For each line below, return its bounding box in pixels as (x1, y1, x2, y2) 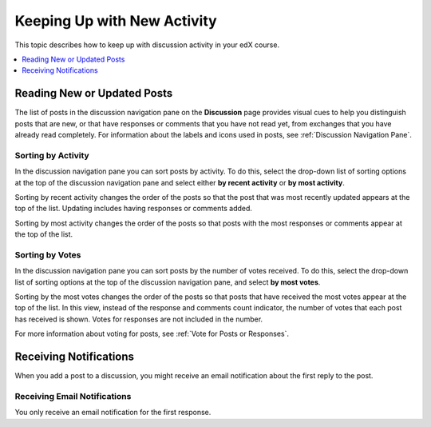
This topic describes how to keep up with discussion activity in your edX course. (14, 40, 279, 50)
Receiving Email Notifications (14, 390, 132, 401)
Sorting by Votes (14, 249, 81, 260)
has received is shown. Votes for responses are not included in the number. (14, 314, 263, 324)
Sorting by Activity (14, 150, 89, 161)
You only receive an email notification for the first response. (14, 408, 212, 417)
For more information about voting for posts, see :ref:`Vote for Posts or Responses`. (14, 329, 290, 339)
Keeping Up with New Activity (14, 12, 217, 30)
